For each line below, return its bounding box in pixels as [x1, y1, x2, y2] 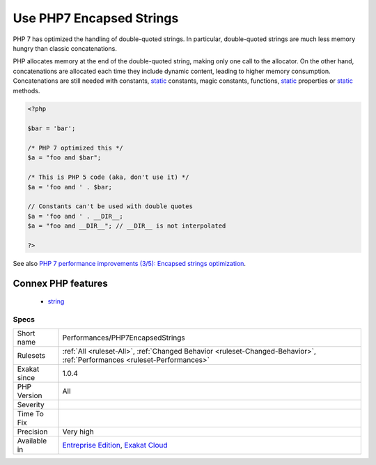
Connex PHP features [13, 277, 108, 289]
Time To [17, 409, 45, 419]
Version [17, 391, 42, 400]
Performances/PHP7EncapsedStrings [62, 333, 186, 342]
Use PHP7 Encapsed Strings [13, 10, 179, 26]
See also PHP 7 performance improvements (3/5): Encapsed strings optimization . [13, 259, 246, 267]
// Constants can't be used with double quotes [27, 203, 193, 210]
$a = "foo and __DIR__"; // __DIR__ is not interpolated [27, 222, 226, 230]
